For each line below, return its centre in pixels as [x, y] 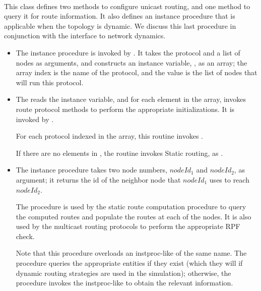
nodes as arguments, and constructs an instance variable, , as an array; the [132, 62]
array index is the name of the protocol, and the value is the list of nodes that [137, 72]
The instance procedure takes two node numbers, [91, 170]
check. [25, 236]
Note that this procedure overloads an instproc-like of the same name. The [131, 253]
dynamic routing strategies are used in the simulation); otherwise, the [123, 273]
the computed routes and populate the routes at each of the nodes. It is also [134, 216]
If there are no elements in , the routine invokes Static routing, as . [119, 153]
